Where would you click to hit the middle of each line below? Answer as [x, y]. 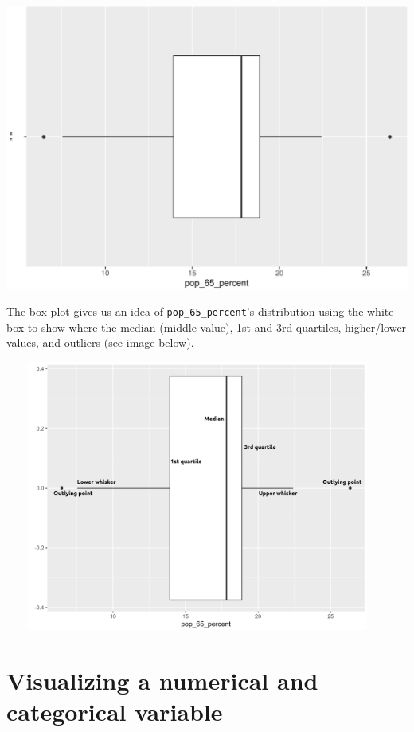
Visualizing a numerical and [162, 680]
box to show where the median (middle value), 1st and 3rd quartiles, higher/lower [207, 327]
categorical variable [115, 711]
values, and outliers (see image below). [100, 342]
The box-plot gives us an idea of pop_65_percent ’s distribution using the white [200, 311]
